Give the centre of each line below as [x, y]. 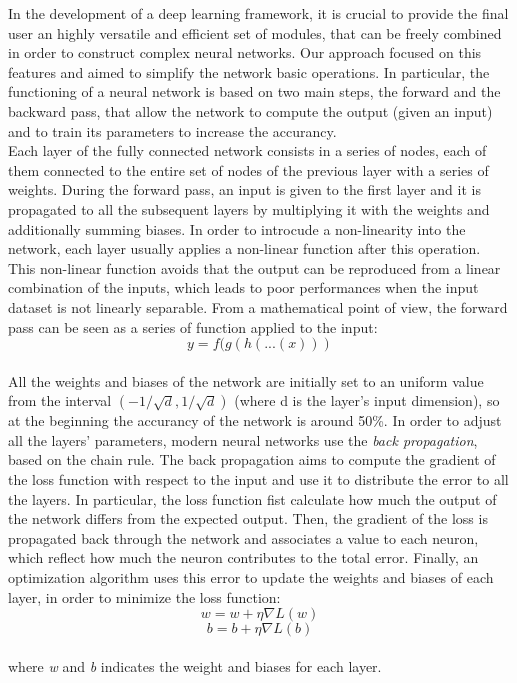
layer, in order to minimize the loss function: [144, 596]
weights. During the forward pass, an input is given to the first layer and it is [244, 189]
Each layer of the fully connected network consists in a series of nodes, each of [247, 150]
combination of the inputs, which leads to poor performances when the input [243, 287]
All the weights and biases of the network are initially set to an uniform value [246, 380]
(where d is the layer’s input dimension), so [367, 400]
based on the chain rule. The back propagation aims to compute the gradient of [252, 459]
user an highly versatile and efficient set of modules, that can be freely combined [255, 32]
